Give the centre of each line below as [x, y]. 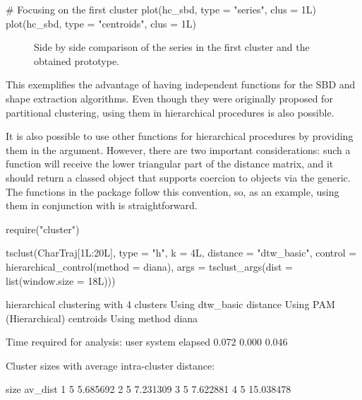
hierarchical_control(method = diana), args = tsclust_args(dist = [149, 266]
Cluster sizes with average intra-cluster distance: [110, 365]
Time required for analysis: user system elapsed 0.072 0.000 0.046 [147, 342]
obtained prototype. [77, 60]
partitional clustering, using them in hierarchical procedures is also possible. [170, 112]
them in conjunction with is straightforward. [102, 205]
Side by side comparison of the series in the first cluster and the [172, 47]
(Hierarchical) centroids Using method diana [102, 318]
